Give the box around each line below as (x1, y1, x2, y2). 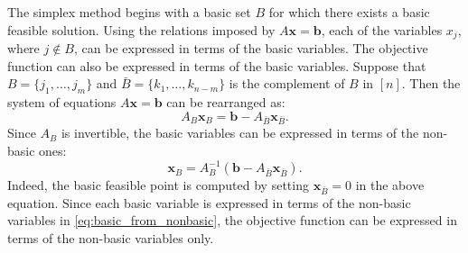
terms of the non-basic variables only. (7, 229, 214, 247)
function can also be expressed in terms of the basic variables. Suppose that (7, 56, 426, 75)
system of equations (7, 93, 117, 112)
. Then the (401, 74, 461, 93)
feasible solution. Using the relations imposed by (7, 20, 276, 39)
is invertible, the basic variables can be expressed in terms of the (61, 123, 419, 142)
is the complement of (229, 74, 345, 93)
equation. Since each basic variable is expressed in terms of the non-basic (7, 193, 411, 212)
